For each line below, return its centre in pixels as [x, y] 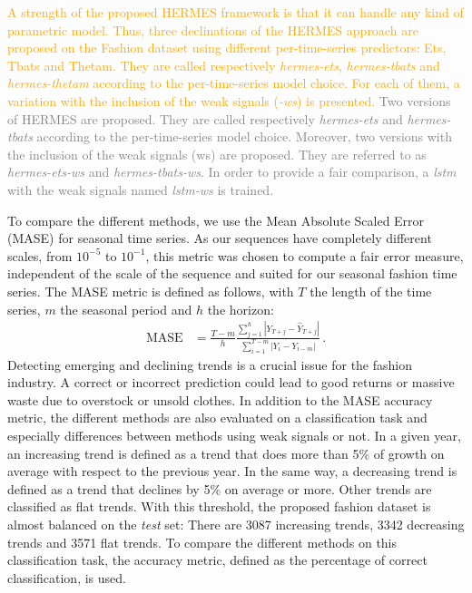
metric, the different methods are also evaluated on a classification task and [217, 418]
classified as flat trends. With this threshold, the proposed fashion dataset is [219, 506]
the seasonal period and [126, 309]
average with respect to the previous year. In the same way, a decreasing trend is [232, 471]
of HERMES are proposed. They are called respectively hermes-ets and [205, 118]
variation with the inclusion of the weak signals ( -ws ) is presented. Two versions [229, 100]
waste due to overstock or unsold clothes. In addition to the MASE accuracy [220, 399]
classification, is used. [67, 577]
